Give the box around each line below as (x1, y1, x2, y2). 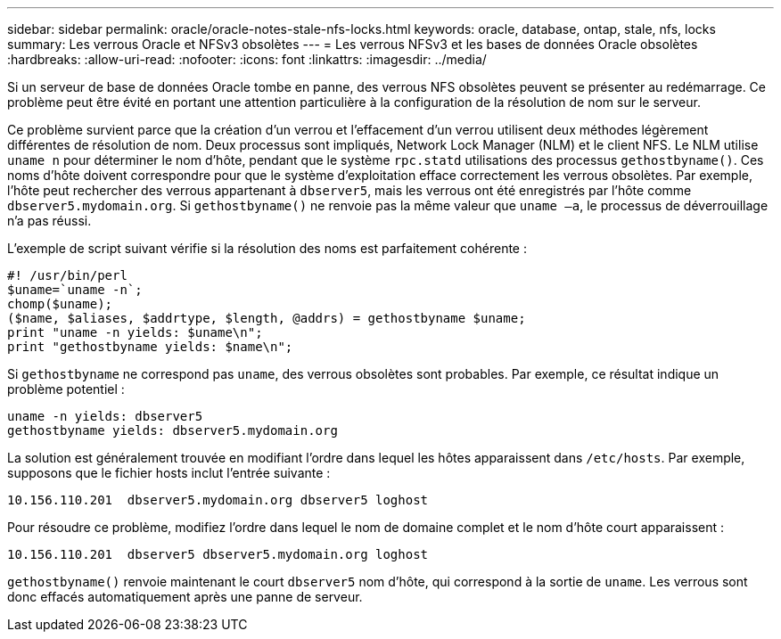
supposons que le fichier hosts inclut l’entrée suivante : (7, 465, 331, 480)
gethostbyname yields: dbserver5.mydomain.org (7, 423, 338, 438)
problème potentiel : (7, 381, 125, 397)
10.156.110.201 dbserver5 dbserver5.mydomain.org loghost (7, 547, 429, 561)
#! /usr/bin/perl (7, 268, 127, 283)
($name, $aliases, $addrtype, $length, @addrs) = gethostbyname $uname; (7, 311, 526, 325)
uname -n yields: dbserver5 (7, 409, 203, 423)
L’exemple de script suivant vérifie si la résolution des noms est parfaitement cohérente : (7, 241, 527, 256)
